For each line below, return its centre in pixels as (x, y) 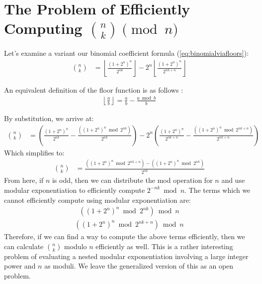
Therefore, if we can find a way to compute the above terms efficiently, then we (125, 236)
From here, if (24, 180)
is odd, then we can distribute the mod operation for (132, 180)
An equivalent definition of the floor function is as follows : (94, 89)
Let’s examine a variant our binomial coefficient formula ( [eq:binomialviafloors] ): (127, 53)
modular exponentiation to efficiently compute (75, 190)
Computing (43, 28)
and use (233, 180)
